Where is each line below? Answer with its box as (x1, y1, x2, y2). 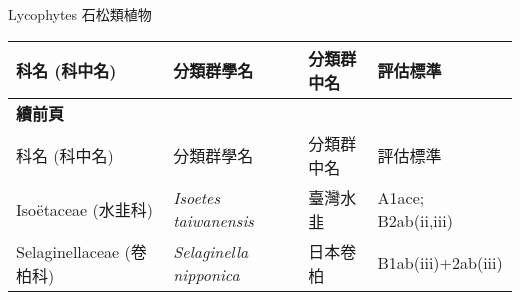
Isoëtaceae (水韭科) (16, 197, 153, 221)
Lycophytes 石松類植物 (8, 4, 152, 24)
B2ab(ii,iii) (377, 208, 453, 232)
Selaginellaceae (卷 (16, 239, 147, 263)
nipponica (173, 262, 240, 286)
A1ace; (377, 185, 425, 209)
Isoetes (173, 185, 220, 209)
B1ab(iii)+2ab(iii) (377, 251, 503, 275)
